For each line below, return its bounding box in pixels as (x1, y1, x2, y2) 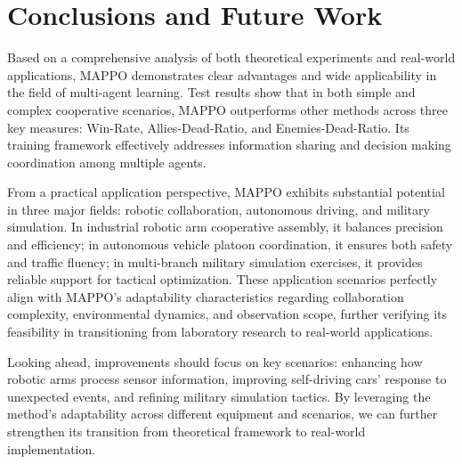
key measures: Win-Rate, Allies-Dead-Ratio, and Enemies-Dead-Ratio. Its (7, 118, 409, 136)
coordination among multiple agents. (7, 152, 207, 171)
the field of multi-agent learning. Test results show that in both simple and (7, 83, 416, 102)
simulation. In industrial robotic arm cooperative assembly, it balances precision (7, 217, 443, 236)
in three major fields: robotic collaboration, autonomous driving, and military (7, 199, 430, 218)
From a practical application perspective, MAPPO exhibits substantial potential (7, 183, 445, 201)
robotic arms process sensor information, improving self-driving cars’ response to (7, 370, 447, 388)
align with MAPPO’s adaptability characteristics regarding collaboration (7, 287, 404, 305)
